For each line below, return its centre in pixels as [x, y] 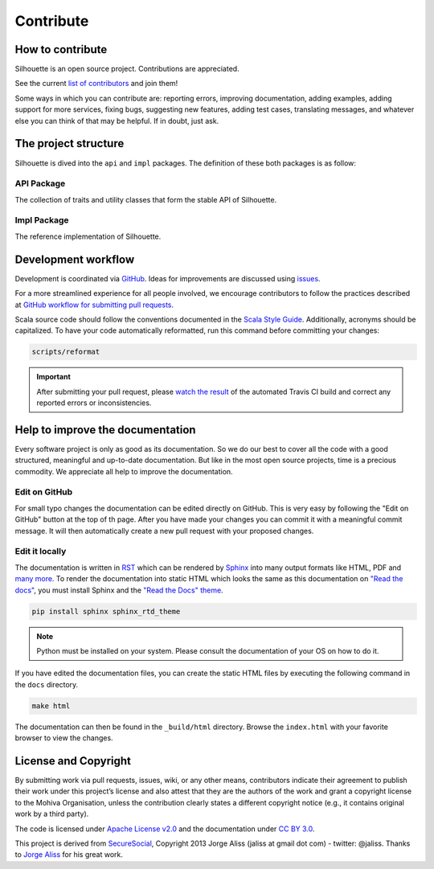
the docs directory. [47, 684]
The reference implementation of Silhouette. [88, 236]
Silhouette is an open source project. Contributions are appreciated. [127, 69]
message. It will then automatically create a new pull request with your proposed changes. [164, 531]
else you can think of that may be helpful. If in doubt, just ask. [117, 121]
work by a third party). [52, 814]
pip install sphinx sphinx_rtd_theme [106, 611]
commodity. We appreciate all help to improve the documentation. [124, 471]
